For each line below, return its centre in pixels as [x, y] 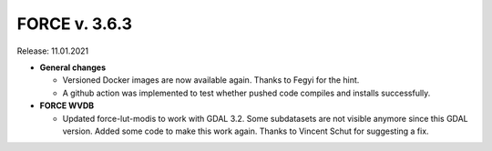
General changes [73, 67]
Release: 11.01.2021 [53, 51]
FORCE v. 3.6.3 [74, 24]
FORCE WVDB [67, 106]
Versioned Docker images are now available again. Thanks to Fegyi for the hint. [211, 80]
